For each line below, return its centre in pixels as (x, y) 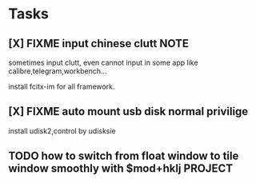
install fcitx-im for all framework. (62, 86)
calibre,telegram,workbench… (58, 71)
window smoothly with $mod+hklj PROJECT (121, 169)
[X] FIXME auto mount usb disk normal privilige (128, 111)
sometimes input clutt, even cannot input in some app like (103, 62)
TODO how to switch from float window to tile (124, 156)
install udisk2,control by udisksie (62, 131)
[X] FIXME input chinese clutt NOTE (99, 44)
